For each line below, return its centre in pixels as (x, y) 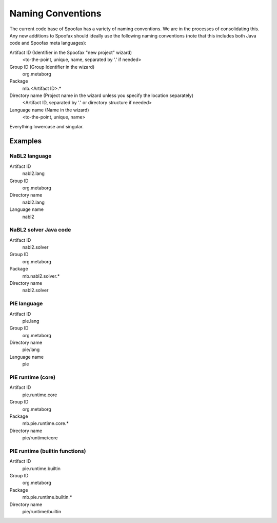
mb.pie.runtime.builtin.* (47, 497)
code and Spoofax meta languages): (48, 43)
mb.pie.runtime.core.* (45, 423)
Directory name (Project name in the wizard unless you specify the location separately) (102, 95)
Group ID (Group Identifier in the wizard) (52, 67)
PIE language (26, 304)
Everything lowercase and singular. (47, 126)
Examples (26, 141)
